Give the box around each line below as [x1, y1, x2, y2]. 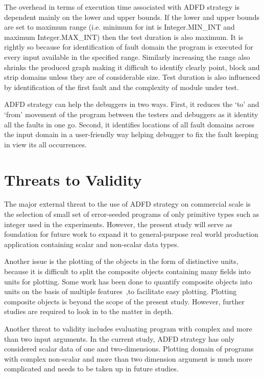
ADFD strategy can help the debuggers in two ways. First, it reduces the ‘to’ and [4, 99, 259, 109]
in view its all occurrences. [4, 139, 87, 149]
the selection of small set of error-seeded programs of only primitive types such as [4, 209, 259, 219]
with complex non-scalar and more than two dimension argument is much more [4, 353, 252, 364]
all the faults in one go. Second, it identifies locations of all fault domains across [4, 119, 255, 129]
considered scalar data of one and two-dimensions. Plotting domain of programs [4, 343, 254, 354]
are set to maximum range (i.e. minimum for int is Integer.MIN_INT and [4, 21, 235, 32]
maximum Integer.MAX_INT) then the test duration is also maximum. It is [4, 31, 244, 42]
